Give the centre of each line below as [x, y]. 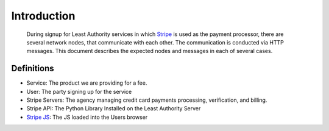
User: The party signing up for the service [79, 91]
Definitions [33, 69]
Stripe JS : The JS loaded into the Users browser [87, 117]
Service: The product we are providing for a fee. [87, 83]
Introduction [43, 16]
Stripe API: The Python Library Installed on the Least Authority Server [114, 108]
